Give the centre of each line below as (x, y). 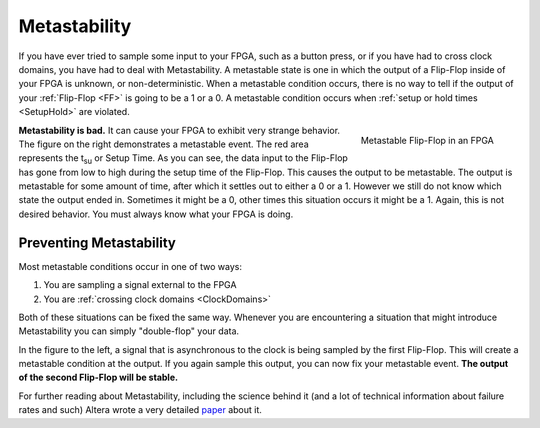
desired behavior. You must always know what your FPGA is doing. (156, 214)
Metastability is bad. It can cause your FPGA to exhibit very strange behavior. (179, 130)
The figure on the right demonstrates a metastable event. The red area (163, 144)
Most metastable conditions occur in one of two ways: (130, 266)
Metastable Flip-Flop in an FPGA (427, 141)
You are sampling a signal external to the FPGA (140, 285)
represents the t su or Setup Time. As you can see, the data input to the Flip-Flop (183, 159)
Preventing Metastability (97, 242)
